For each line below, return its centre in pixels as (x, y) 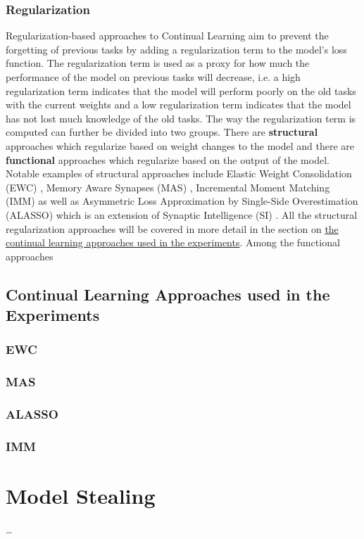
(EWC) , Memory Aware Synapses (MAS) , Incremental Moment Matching (168, 187)
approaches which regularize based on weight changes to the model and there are (180, 145)
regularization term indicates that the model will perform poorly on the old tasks (181, 90)
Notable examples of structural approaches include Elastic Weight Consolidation (179, 173)
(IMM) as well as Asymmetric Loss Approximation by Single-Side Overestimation (182, 201)
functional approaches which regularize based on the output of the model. (168, 159)
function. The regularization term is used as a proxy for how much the (158, 63)
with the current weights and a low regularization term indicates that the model (178, 104)
